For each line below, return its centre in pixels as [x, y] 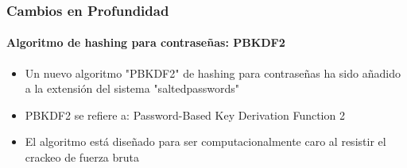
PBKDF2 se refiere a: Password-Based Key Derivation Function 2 [185, 115]
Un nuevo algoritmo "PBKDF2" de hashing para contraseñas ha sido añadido [213, 73]
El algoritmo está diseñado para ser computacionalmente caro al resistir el [205, 141]
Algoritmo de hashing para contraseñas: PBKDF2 [146, 42]
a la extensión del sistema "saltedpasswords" [132, 88]
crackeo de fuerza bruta [82, 157]
